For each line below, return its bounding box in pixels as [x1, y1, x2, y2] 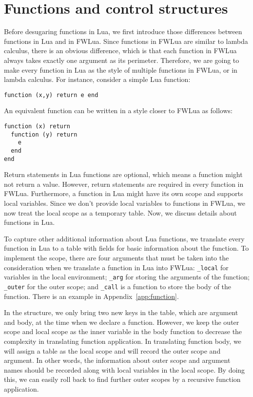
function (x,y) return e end [4, 91, 98, 99]
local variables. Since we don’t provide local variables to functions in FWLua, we [4, 198, 246, 208]
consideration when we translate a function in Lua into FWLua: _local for [4, 262, 229, 272]
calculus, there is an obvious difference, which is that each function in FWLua [4, 45, 237, 56]
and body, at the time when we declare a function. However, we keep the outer [4, 317, 239, 327]
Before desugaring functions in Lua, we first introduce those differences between [4, 26, 242, 37]
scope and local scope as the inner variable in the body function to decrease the [4, 326, 242, 337]
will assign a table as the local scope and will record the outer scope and [4, 345, 221, 356]
